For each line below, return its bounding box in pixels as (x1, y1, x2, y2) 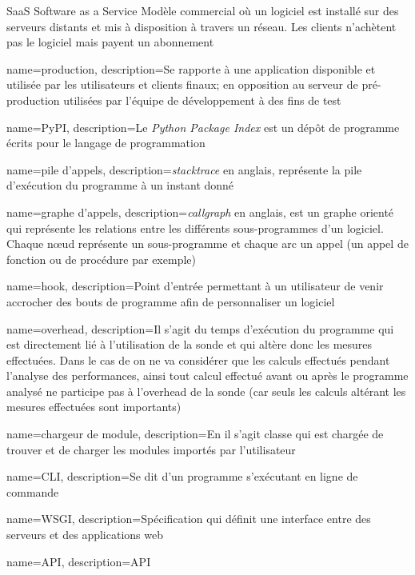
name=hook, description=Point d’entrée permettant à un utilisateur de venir (6, 278, 384, 294)
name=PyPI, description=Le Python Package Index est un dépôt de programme (6, 118, 400, 135)
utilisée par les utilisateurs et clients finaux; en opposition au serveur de (6, 76, 358, 93)
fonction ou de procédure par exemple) (6, 250, 196, 267)
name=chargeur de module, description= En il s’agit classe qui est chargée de (6, 425, 384, 442)
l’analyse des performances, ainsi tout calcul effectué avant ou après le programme (6, 367, 409, 384)
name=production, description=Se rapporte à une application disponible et (6, 60, 376, 77)
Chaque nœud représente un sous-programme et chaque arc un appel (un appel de (6, 235, 409, 252)
